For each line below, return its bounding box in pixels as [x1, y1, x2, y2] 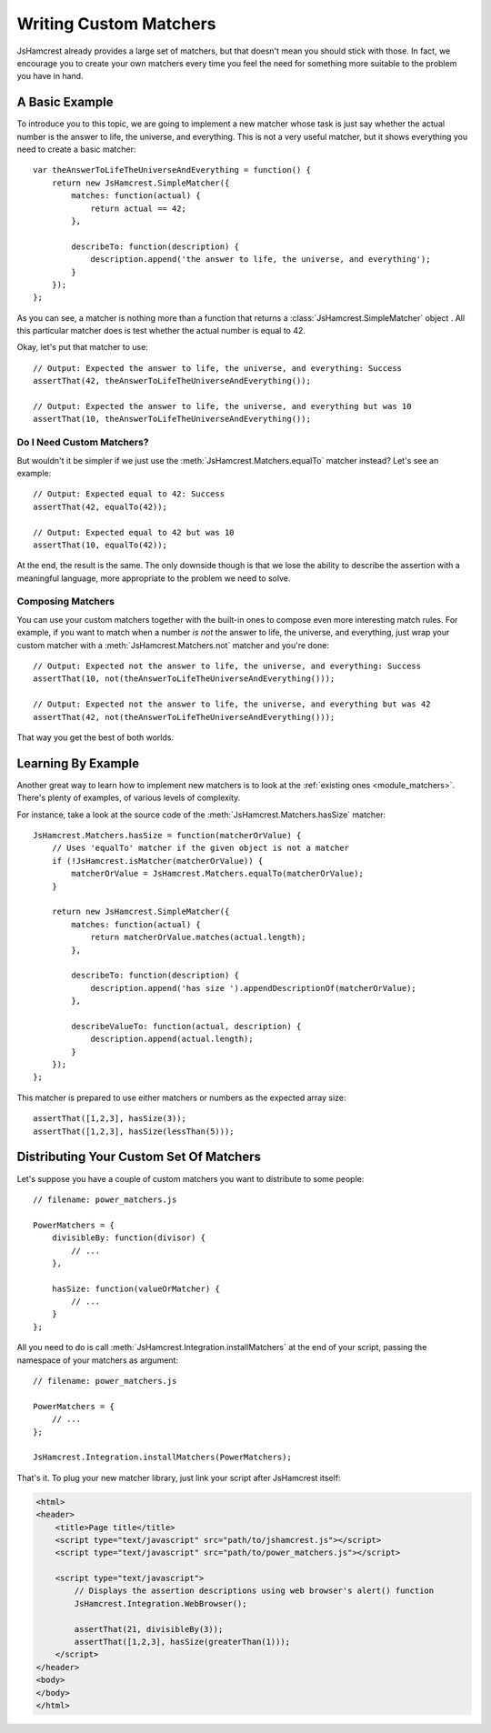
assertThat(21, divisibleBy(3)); [74, 1624, 224, 1634]
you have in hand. [16, 71, 84, 82]
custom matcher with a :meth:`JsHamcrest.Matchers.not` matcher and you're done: [16, 639, 330, 650]
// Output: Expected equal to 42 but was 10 [33, 527, 235, 537]
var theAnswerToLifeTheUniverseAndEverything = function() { [33, 165, 311, 175]
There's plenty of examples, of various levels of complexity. [16, 792, 241, 804]
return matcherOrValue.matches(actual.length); [90, 932, 306, 943]
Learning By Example [16, 756, 140, 771]
